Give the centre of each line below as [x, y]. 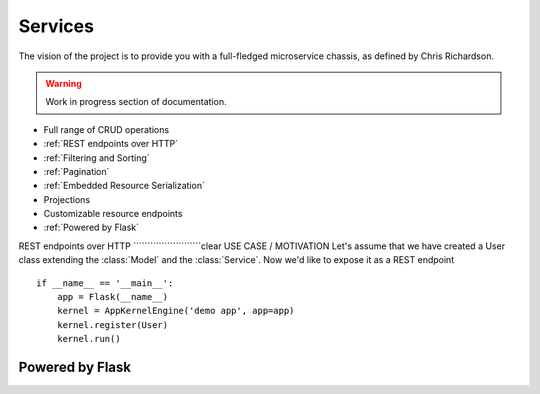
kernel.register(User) [112, 324]
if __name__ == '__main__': [105, 283]
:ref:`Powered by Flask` [91, 227]
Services [56, 26]
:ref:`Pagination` [76, 171]
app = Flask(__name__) [112, 297]
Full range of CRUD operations [106, 129]
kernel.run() [88, 339]
